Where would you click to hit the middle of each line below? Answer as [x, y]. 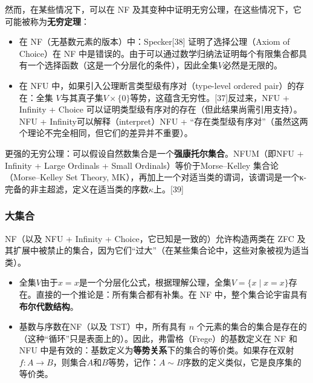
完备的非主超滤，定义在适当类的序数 [77, 188]
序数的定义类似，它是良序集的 [242, 362]
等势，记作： [133, 362]
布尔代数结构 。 [49, 306]
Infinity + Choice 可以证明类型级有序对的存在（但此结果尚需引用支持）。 [160, 109]
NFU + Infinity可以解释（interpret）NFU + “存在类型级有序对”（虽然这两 [163, 121]
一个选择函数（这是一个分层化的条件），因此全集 [123, 65]
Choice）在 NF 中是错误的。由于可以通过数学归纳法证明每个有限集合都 [159, 53]
